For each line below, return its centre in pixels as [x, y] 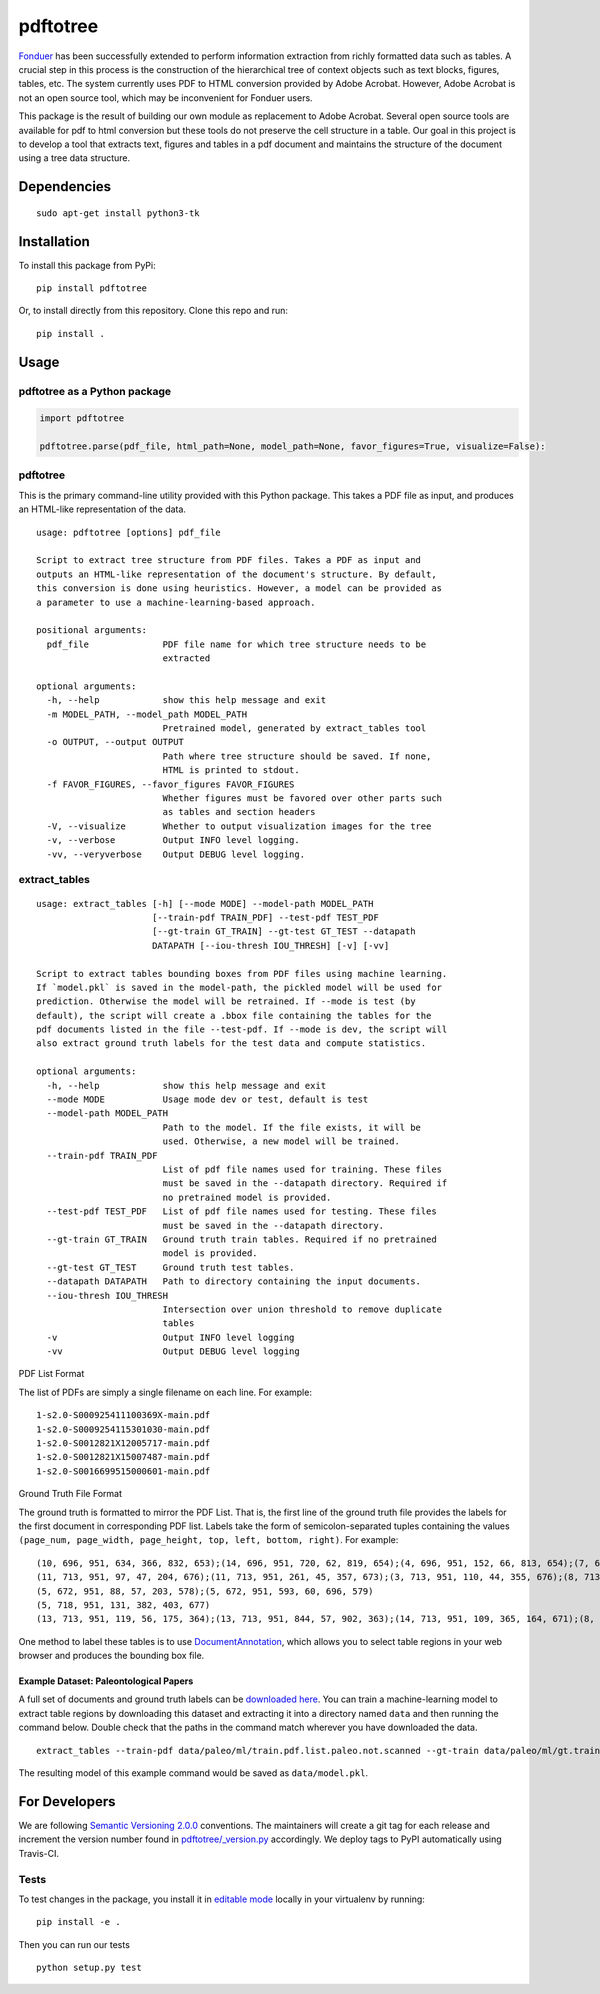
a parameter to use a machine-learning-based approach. [176, 602]
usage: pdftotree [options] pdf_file [129, 532]
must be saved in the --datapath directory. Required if [305, 1183]
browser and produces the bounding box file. [111, 1656]
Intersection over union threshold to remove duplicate [302, 1309]
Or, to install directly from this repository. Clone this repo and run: [153, 311]
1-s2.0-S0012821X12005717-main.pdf [123, 1443]
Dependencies [65, 186]
